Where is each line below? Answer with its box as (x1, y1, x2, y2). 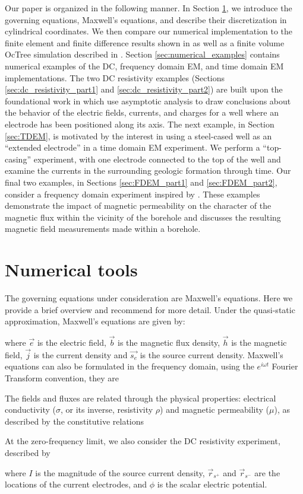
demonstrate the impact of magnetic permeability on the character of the (5, 199, 272, 212)
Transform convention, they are (5, 372, 119, 384)
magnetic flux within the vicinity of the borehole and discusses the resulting (5, 211, 281, 223)
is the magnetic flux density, (118, 336, 220, 348)
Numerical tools (5, 257, 138, 282)
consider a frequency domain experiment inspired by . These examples (5, 187, 260, 200)
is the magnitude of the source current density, (35, 466, 205, 479)
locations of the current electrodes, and (5, 478, 147, 490)
